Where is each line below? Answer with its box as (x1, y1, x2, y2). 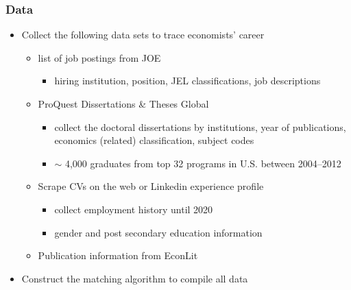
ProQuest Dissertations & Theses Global (38, 97, 209, 110)
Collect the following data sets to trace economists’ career (21, 27, 265, 42)
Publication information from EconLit (38, 248, 198, 263)
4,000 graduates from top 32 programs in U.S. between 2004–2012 (64, 156, 341, 170)
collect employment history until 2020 (54, 202, 213, 216)
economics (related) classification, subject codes (54, 133, 254, 147)
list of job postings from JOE (38, 50, 161, 64)
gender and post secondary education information (54, 225, 263, 239)
